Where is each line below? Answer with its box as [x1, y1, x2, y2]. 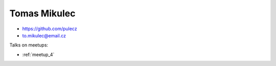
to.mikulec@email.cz [22, 32, 66, 38]
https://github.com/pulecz [22, 26, 77, 32]
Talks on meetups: [9, 42, 49, 48]
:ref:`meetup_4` [22, 51, 55, 57]
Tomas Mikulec [9, 8, 76, 19]
